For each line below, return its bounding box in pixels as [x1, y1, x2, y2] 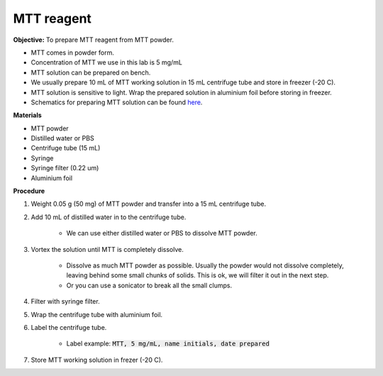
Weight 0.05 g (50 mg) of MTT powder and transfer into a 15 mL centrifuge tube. [30, 199, 266, 209]
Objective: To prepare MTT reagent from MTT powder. [13, 35, 174, 44]
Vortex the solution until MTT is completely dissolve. [30, 245, 184, 253]
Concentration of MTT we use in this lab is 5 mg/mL [30, 58, 182, 67]
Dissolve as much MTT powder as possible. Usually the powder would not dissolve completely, [66, 261, 344, 270]
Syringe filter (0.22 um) [30, 164, 99, 172]
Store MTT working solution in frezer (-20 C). [30, 355, 163, 364]
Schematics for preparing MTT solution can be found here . [30, 98, 203, 106]
